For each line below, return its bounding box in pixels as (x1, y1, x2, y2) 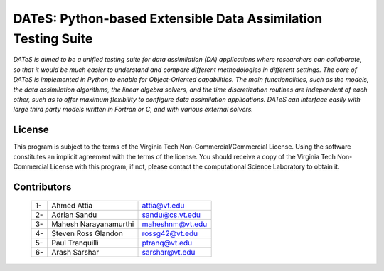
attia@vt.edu (142, 201, 185, 211)
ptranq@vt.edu (142, 238, 192, 248)
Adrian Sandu (50, 210, 97, 220)
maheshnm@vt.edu (142, 219, 208, 229)
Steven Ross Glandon (50, 228, 124, 238)
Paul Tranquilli (50, 238, 99, 248)
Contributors (13, 181, 72, 193)
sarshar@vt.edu (142, 248, 196, 257)
